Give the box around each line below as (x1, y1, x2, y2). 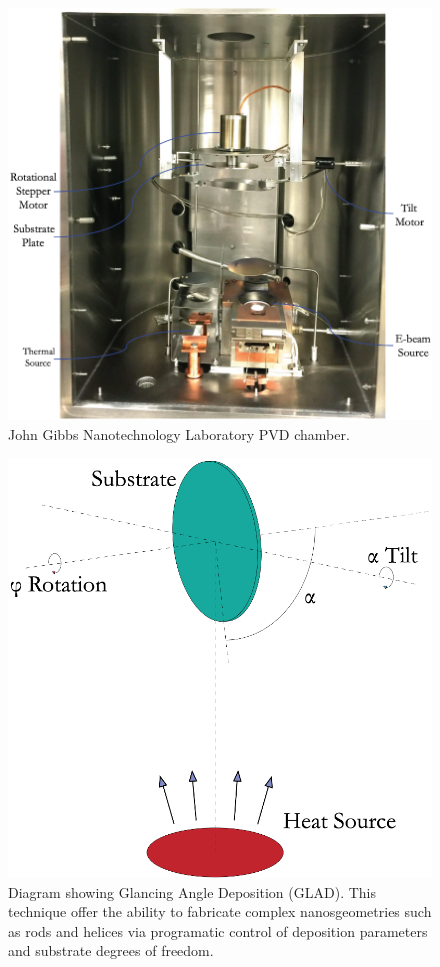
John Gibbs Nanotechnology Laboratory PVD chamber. (8, 423, 350, 444)
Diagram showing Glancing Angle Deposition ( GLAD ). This (8, 881, 377, 902)
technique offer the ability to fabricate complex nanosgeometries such (8, 901, 432, 922)
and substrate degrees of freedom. (8, 940, 214, 961)
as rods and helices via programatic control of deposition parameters (8, 920, 428, 941)
